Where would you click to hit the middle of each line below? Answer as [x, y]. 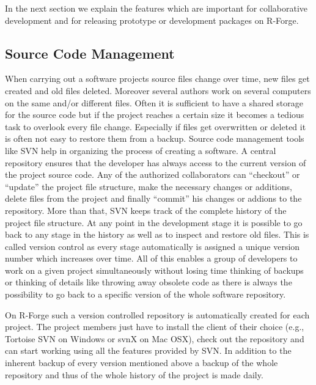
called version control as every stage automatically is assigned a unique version [152, 246]
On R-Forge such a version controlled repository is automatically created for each [157, 314]
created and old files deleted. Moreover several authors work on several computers [158, 90]
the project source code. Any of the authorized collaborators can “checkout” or [152, 174]
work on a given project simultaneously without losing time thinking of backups [154, 270]
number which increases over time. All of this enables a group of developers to [151, 258]
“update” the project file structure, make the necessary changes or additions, [149, 186]
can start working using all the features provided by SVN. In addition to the [148, 350]
